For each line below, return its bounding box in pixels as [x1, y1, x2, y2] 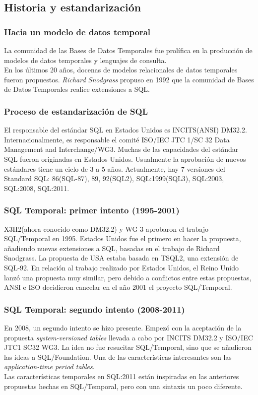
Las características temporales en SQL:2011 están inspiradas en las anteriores [4, 371, 239, 381]
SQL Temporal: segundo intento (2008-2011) [4, 303, 185, 315]
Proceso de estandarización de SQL [4, 105, 148, 117]
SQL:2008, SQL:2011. [4, 183, 69, 193]
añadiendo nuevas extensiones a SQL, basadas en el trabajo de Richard [4, 243, 220, 253]
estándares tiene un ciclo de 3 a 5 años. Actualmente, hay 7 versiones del [4, 163, 225, 174]
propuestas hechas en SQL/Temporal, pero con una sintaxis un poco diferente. [4, 381, 243, 391]
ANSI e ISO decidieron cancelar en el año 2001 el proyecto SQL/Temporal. [4, 282, 232, 292]
